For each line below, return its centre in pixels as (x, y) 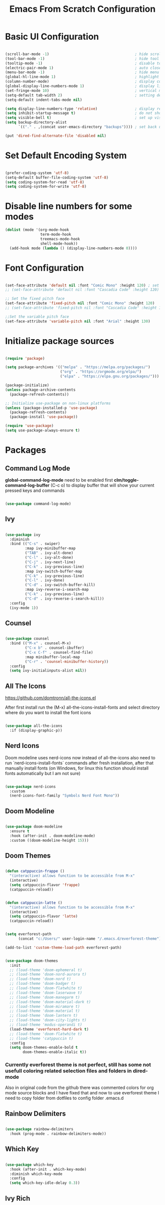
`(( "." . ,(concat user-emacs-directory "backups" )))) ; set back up (91, 127)
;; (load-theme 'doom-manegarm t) (45, 997)
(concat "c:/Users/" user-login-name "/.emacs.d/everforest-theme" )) (91, 939)
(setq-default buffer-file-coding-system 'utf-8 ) (57, 177)
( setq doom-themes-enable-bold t (44, 1048)
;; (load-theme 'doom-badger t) (43, 984)
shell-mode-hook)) (59, 244)
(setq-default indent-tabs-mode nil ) (44, 100)
